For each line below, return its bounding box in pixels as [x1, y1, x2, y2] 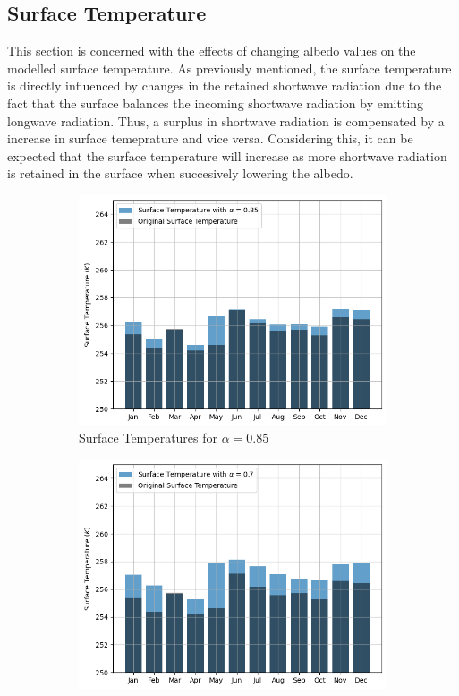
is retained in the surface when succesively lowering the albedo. [7, 164, 353, 183]
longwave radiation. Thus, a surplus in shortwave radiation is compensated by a [7, 111, 445, 130]
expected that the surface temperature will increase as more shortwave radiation [7, 146, 447, 165]
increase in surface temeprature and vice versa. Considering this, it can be [7, 129, 413, 148]
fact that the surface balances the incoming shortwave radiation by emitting [7, 93, 424, 112]
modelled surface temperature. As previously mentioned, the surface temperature [7, 58, 452, 77]
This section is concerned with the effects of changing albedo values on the [7, 41, 416, 60]
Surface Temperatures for [79, 428, 218, 447]
